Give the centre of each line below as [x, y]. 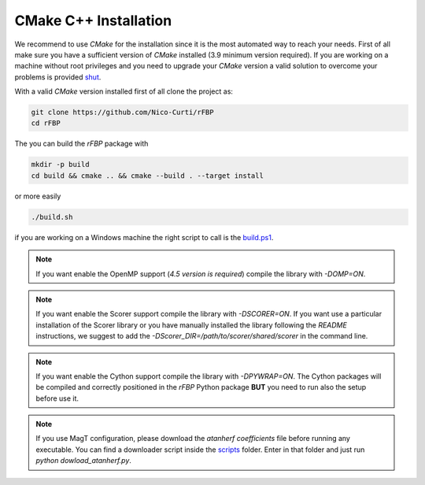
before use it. [57, 398]
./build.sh [52, 217]
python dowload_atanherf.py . [83, 461]
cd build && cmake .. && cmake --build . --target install [147, 176]
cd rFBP [46, 123]
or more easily [38, 196]
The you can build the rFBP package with [81, 144]
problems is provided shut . [58, 77]
